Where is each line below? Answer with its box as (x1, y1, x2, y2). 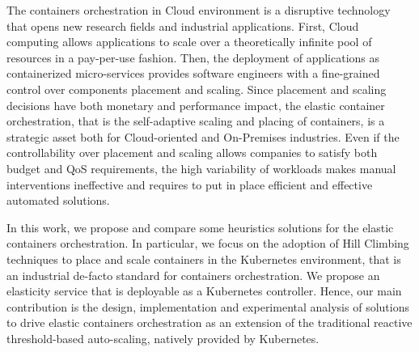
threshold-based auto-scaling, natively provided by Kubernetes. (6, 329, 320, 346)
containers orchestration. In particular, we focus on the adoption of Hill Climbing (6, 235, 409, 252)
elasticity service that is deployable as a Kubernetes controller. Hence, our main (6, 282, 402, 299)
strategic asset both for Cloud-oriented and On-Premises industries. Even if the (6, 128, 400, 145)
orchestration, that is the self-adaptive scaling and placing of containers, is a (6, 112, 385, 129)
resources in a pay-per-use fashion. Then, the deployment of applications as (6, 49, 380, 66)
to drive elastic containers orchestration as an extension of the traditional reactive (6, 314, 413, 331)
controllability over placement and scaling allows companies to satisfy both (6, 144, 378, 161)
